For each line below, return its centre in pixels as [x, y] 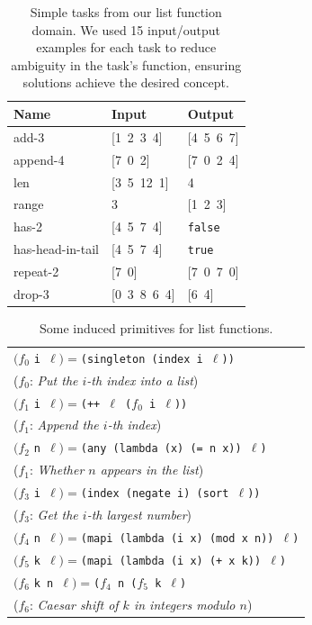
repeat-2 [36, 271]
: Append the [64, 425]
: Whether [57, 470]
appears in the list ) [152, 470]
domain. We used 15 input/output [126, 29]
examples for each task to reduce [126, 47]
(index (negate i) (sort [155, 494]
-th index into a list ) [143, 380]
